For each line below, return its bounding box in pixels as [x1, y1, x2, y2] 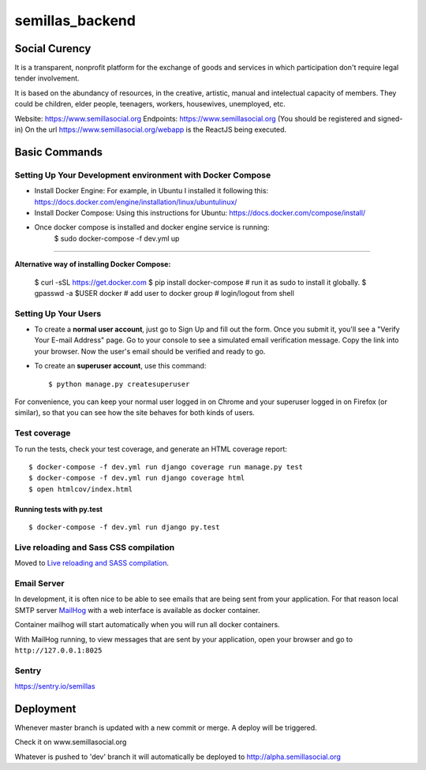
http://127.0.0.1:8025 [14, 645, 103, 655]
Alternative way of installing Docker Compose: [14, 260, 171, 269]
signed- [377, 114, 403, 123]
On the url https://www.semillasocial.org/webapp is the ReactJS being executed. [24, 125, 287, 134]
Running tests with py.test [14, 504, 103, 514]
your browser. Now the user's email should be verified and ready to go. [34, 346, 266, 356]
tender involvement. [14, 73, 80, 83]
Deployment [14, 702, 77, 716]
